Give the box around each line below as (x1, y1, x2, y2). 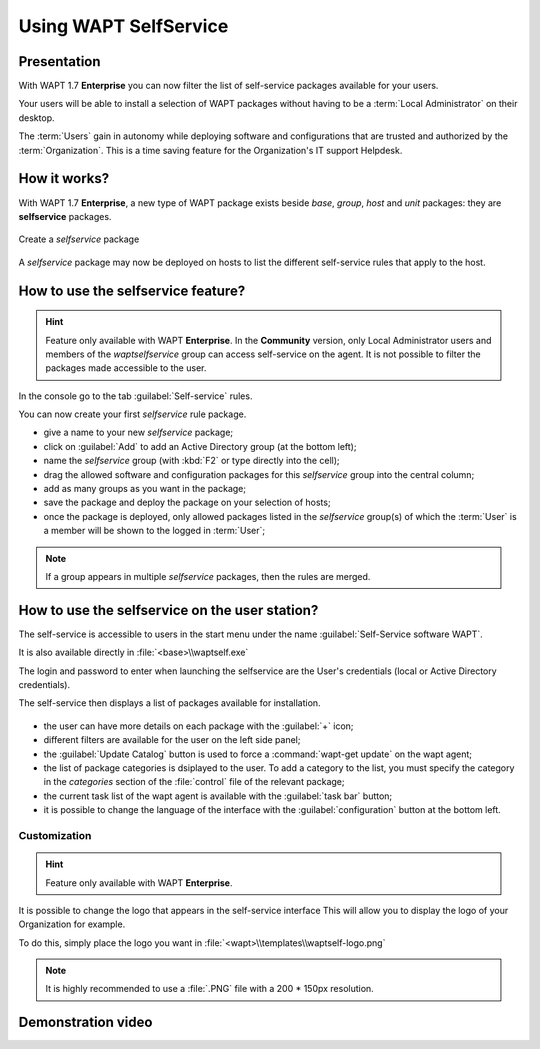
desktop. (18, 111, 55, 124)
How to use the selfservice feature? (18, 282, 246, 299)
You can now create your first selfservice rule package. (18, 408, 247, 420)
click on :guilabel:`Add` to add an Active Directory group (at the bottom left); (43, 440, 357, 452)
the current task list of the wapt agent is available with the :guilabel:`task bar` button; (43, 790, 393, 802)
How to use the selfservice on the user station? (18, 601, 319, 619)
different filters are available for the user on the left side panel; (43, 734, 301, 746)
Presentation (18, 53, 101, 70)
